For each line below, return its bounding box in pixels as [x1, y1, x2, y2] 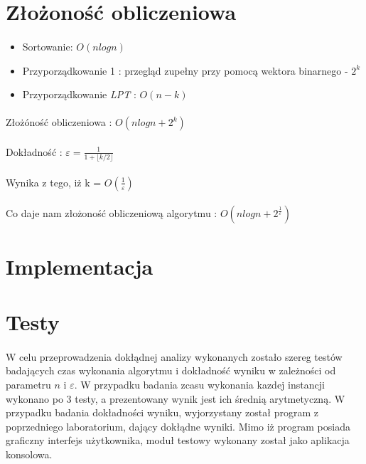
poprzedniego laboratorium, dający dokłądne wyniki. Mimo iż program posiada [6, 418, 350, 433]
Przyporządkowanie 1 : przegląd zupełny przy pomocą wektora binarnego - [22, 63, 348, 78]
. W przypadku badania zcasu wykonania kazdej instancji [74, 376, 325, 391]
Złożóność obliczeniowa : [6, 115, 112, 130]
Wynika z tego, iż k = [6, 174, 102, 189]
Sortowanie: [22, 38, 73, 53]
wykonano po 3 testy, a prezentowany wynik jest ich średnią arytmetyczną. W [6, 391, 345, 406]
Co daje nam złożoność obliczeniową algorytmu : [6, 206, 217, 221]
